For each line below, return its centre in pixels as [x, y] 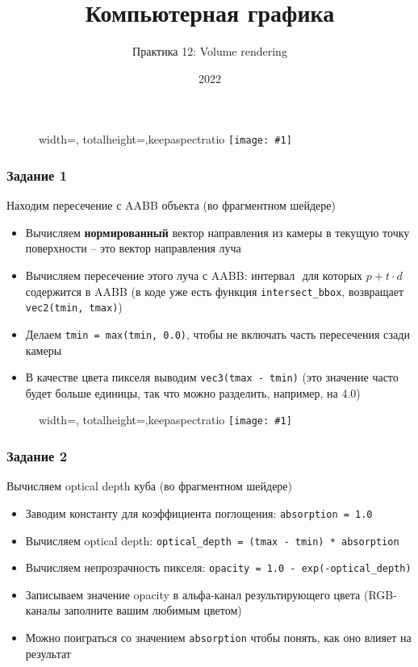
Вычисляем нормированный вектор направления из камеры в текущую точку [217, 232]
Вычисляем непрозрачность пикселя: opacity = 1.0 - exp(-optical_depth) [218, 567]
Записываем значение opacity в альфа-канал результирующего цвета [193, 594]
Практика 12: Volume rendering [210, 51]
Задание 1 [37, 175]
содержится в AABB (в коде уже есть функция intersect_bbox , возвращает [215, 291]
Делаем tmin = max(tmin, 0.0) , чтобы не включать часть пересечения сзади [217, 333]
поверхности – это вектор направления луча [133, 248]
